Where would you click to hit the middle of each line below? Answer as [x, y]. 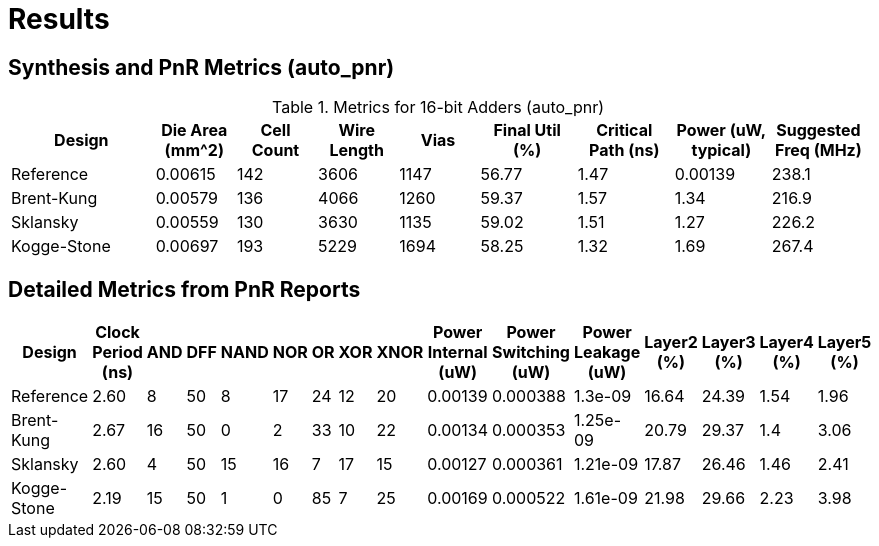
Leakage [607, 352]
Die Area [194, 130]
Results [59, 19]
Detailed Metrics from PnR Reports [184, 289]
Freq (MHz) [818, 150]
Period [117, 352]
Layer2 [671, 342]
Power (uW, [721, 130]
